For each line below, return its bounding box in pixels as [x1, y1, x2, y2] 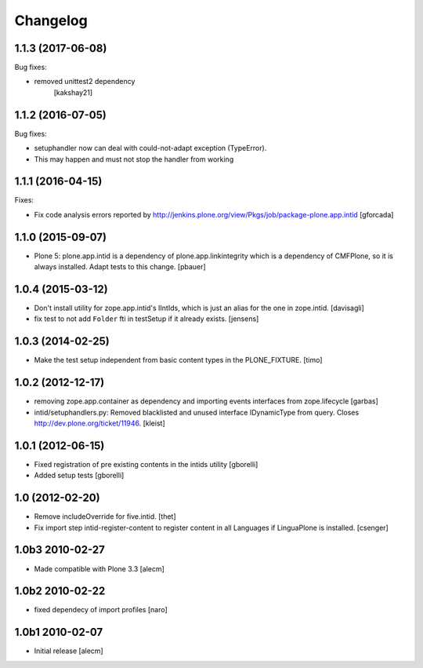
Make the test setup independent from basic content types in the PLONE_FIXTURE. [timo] [34, 356, 323, 365]
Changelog [14, 12, 88, 29]
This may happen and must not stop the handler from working [34, 154, 234, 164]
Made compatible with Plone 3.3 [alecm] [34, 564, 164, 573]
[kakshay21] [53, 87, 93, 97]
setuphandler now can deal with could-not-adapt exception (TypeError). [34, 144, 267, 153]
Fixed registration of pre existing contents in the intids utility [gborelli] [34, 459, 258, 469]
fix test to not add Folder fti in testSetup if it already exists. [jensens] [34, 314, 259, 323]
